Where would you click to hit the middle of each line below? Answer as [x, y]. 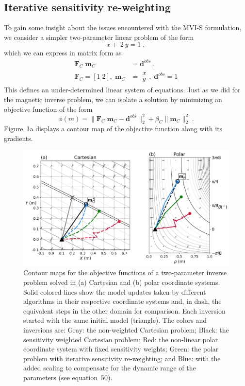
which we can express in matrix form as [63, 53]
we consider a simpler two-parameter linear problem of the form [99, 37]
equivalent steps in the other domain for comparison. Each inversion [124, 310]
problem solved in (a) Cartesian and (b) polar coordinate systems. [122, 282]
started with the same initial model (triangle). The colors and [115, 320]
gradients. [18, 138]
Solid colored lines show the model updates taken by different [115, 291]
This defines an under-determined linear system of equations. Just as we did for [122, 90]
